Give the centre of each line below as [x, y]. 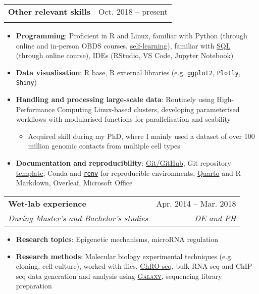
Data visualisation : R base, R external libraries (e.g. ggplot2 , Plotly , [128, 72]
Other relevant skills [49, 11]
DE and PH [215, 218]
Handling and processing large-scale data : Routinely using [115, 99]
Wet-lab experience [47, 203]
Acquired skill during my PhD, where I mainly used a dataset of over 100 [141, 136]
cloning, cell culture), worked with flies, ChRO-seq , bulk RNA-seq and [125, 266]
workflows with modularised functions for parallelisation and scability [123, 119]
